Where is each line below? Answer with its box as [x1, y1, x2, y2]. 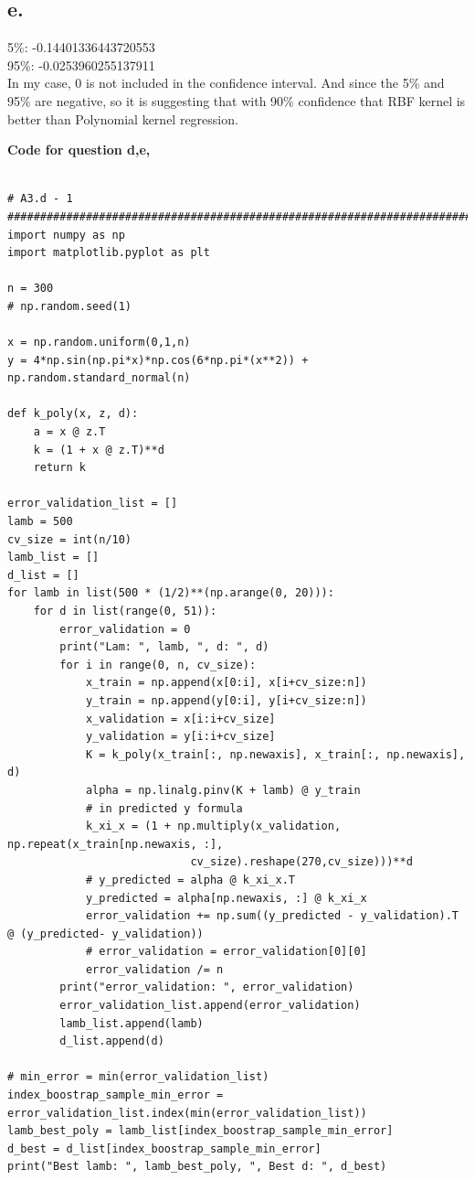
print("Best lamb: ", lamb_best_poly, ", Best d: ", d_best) [7, 1160, 387, 1174]
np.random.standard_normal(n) [7, 371, 191, 385]
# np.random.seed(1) [7, 299, 132, 313]
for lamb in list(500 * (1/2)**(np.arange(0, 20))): [7, 586, 334, 600]
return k [33, 461, 86, 475]
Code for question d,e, [7, 140, 151, 159]
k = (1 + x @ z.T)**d [33, 443, 164, 456]
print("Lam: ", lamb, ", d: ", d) [59, 640, 269, 654]
